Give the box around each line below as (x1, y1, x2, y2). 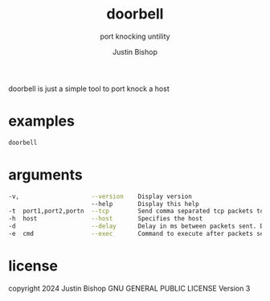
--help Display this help (91, 200, 199, 208)
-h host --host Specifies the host (8, 215, 203, 223)
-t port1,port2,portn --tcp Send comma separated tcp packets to (8, 207, 264, 216)
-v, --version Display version (8, 192, 193, 200)
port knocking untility (100, 31, 170, 41)
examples (8, 112, 75, 130)
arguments (8, 166, 83, 183)
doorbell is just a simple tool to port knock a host (8, 84, 170, 93)
